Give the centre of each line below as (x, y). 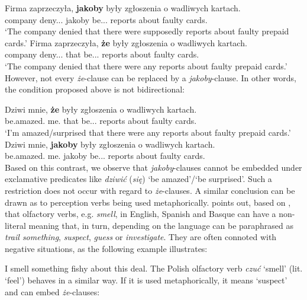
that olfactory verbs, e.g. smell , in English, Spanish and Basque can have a (140, 214)
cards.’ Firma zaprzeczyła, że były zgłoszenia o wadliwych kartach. (126, 42)
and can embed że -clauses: (52, 291)
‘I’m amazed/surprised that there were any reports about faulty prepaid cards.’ (148, 132)
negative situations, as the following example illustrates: (106, 248)
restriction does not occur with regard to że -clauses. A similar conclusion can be (150, 190)
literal (15, 225)
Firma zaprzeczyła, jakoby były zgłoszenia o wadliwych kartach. (123, 8)
